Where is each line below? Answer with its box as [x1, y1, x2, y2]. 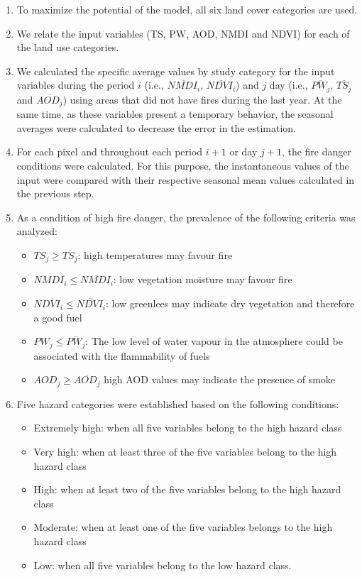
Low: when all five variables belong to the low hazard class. [33, 557, 292, 572]
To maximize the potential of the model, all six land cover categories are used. [16, 2, 358, 16]
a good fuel [33, 309, 82, 324]
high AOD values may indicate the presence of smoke [104, 372, 336, 387]
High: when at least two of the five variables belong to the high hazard [33, 482, 341, 497]
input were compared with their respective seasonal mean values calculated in [16, 172, 355, 187]
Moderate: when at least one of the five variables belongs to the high [33, 520, 333, 534]
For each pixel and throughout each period [16, 144, 203, 159]
